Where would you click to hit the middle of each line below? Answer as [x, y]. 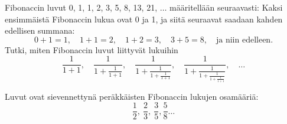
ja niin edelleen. [245, 40]
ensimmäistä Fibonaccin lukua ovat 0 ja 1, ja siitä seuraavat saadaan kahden [144, 19]
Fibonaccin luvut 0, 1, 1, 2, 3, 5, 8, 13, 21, [81, 7]
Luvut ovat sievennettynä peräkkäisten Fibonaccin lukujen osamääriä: [132, 96]
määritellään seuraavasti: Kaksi [226, 7]
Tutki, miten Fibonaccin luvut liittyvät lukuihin [92, 49]
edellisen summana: [40, 30]
